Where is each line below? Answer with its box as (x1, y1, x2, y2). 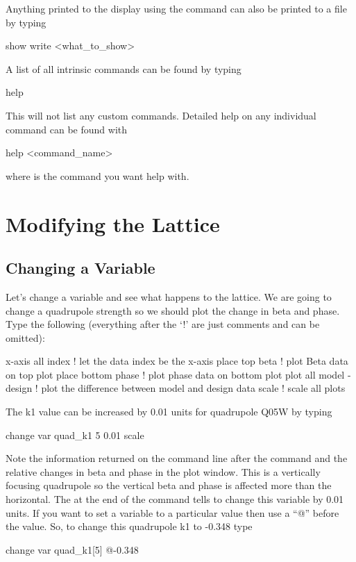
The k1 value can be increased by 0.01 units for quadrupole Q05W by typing (6, 404, 332, 419)
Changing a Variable (6, 257, 155, 279)
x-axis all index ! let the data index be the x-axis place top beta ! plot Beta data (6, 354, 348, 368)
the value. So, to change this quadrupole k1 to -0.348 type (6, 519, 253, 534)
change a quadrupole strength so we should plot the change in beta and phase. (6, 303, 340, 317)
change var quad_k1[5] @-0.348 (6, 542, 139, 556)
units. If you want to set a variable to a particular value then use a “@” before (6, 505, 339, 520)
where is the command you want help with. (6, 168, 189, 183)
